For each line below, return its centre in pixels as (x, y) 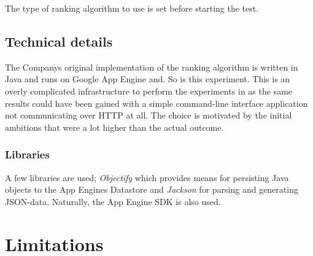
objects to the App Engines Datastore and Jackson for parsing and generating (152, 189)
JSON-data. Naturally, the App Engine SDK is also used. (113, 201)
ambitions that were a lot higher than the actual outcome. (114, 127)
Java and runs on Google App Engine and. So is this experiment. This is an (148, 79)
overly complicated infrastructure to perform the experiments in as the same (149, 91)
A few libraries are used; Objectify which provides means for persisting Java (147, 177)
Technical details (59, 41)
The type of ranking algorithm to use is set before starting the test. (132, 8)
